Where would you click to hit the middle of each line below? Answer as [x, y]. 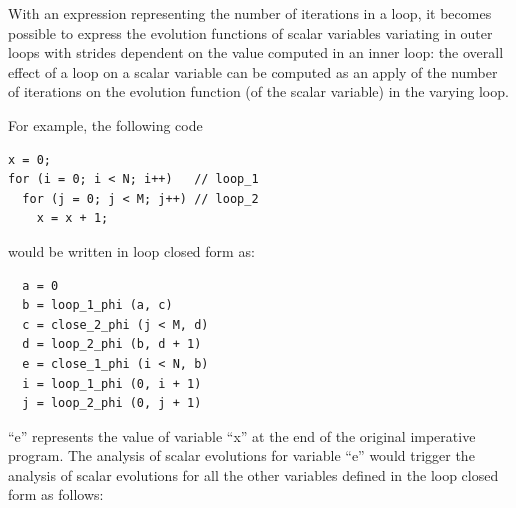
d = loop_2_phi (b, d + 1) [112, 344]
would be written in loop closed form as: [131, 250]
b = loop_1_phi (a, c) [97, 305]
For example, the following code [105, 124]
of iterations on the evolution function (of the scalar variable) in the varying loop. [258, 91]
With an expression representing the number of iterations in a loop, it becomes [250, 13]
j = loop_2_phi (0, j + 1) [112, 403]
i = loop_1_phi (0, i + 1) [112, 383]
